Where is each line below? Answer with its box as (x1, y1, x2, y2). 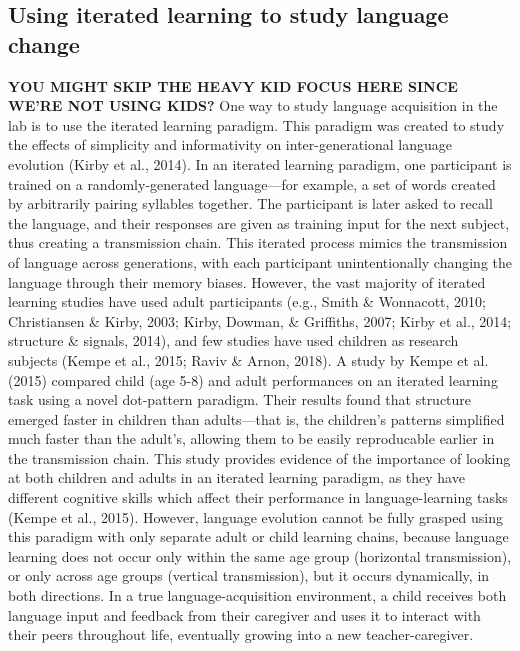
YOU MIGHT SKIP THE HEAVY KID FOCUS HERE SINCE (8, 75, 458, 96)
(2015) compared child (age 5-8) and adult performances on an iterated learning (8, 369, 498, 390)
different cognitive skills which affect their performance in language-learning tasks (8, 487, 508, 508)
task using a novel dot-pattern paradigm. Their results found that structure (8, 389, 472, 410)
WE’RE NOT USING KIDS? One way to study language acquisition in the (8, 95, 498, 116)
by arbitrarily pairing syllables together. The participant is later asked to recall (8, 193, 493, 214)
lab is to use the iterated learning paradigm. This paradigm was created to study (8, 114, 505, 135)
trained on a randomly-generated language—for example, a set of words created (8, 173, 496, 194)
